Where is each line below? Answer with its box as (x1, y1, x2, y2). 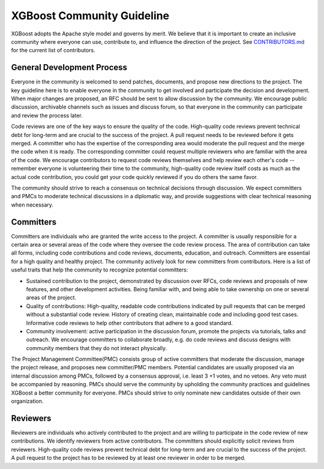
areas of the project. (26, 294, 77, 301)
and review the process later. (11, 112, 83, 119)
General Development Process (11, 62, 128, 73)
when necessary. (11, 201, 54, 208)
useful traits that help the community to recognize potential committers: (11, 266, 188, 273)
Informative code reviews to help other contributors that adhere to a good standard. (26, 319, 233, 327)
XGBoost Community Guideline (11, 9, 170, 22)
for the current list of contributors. (11, 47, 95, 54)
